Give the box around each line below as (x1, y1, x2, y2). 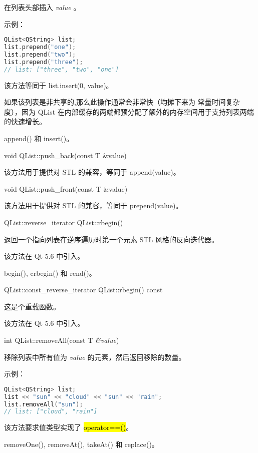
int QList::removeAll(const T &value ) (4, 335, 119, 345)
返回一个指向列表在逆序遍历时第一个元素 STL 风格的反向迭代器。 (4, 234, 218, 244)
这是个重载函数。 (4, 301, 60, 311)
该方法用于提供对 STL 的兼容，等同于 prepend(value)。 (4, 200, 183, 211)
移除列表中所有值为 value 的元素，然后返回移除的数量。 (4, 351, 186, 362)
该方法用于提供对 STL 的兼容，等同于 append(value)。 (4, 167, 180, 177)
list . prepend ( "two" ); (4, 51, 76, 58)
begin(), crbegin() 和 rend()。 (4, 267, 96, 278)
